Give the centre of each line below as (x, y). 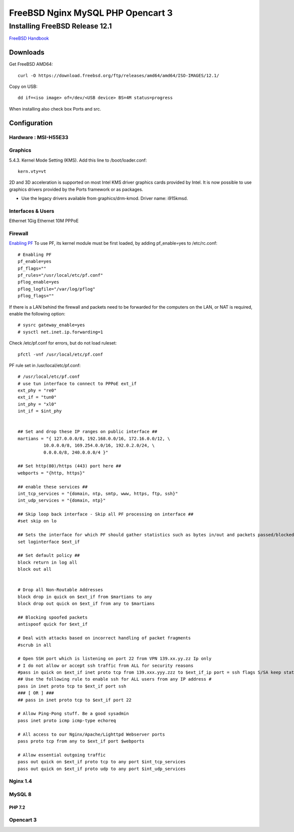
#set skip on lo (37, 521)
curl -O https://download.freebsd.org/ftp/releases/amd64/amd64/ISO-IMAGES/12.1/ (119, 75)
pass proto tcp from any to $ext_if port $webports (81, 741)
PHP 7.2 (17, 807)
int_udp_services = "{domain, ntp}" (62, 501)
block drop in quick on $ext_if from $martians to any (85, 597)
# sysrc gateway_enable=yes (51, 325)
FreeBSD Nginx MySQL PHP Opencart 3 (91, 13)
